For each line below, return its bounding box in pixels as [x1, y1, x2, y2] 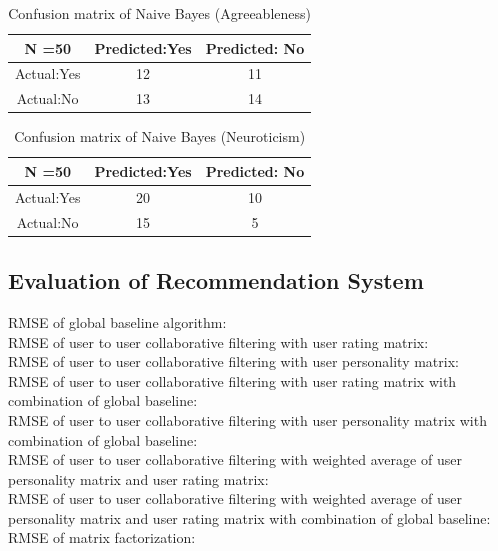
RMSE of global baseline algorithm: [8, 311, 227, 332]
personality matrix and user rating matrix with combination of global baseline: [8, 507, 491, 528]
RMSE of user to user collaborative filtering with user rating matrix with [8, 370, 457, 391]
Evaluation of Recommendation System [8, 265, 424, 296]
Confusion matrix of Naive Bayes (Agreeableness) [8, 3, 311, 23]
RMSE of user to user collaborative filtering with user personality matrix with [8, 409, 487, 430]
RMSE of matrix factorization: [8, 527, 196, 548]
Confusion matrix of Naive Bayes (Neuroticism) [14, 126, 306, 147]
